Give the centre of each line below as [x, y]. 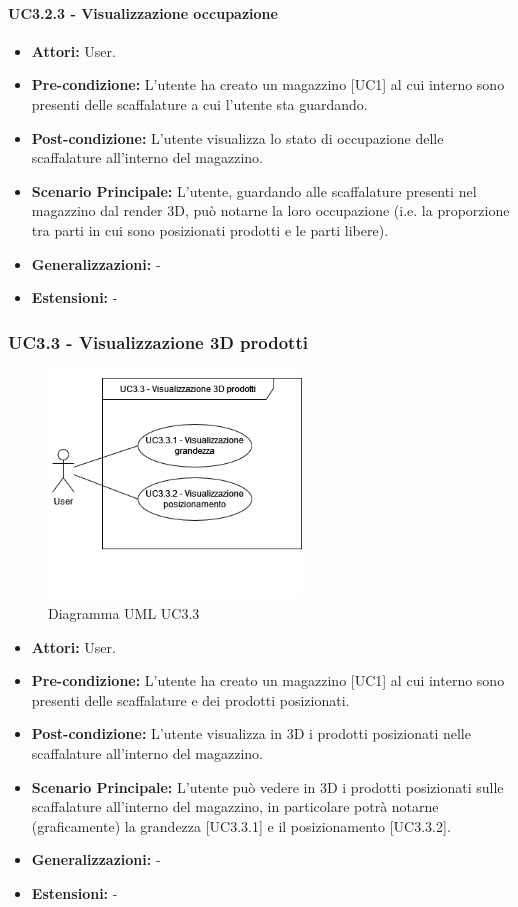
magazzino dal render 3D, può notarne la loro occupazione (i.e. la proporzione [270, 210]
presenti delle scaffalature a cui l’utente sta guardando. [199, 103]
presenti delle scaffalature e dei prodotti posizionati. [190, 699]
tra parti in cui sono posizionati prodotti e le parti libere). [210, 229]
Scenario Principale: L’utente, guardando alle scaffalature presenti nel [254, 190]
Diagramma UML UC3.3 [124, 612]
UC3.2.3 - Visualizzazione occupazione [143, 12]
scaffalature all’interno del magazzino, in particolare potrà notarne [235, 806]
